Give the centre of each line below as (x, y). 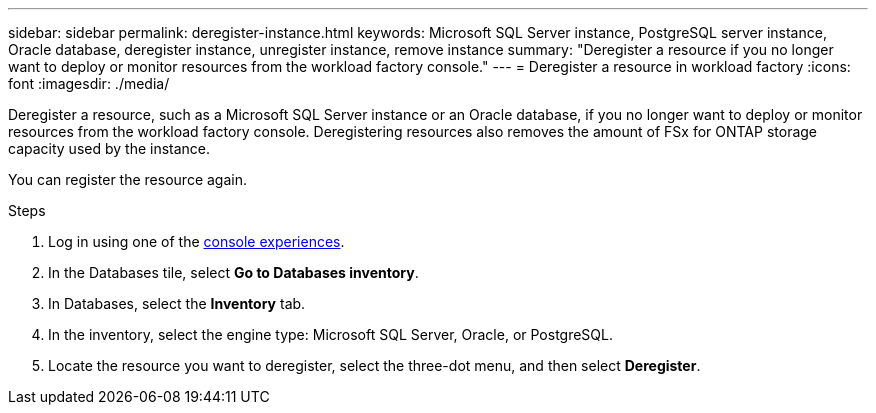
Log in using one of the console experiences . (196, 241)
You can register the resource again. (127, 179)
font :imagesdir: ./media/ (89, 83)
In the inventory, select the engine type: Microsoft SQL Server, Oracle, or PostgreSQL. (330, 334)
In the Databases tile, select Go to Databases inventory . (233, 272)
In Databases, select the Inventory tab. (177, 303)
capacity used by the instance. (109, 148)
